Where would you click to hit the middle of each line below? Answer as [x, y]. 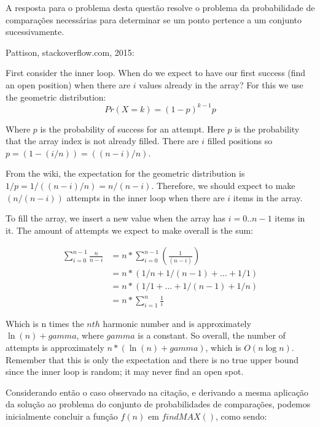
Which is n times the [45, 323]
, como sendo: [241, 416]
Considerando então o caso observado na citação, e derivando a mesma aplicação [157, 392]
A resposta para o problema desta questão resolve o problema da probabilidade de [160, 7]
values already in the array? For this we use [221, 84]
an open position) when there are [68, 84]
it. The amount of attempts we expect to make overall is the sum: [130, 230]
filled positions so [240, 141]
